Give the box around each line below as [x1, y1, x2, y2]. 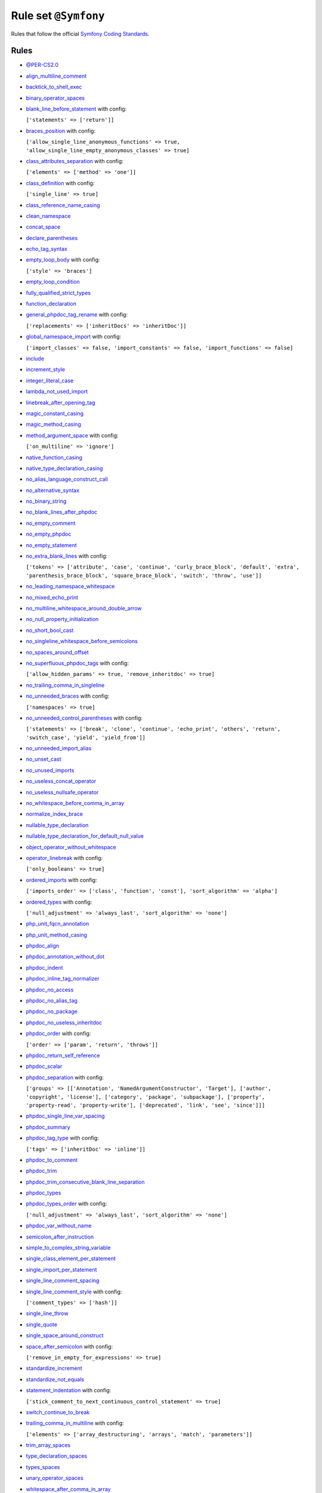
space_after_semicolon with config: [26, 1343, 113, 1350]
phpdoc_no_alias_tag [26, 997, 78, 1004]
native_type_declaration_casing [26, 465, 103, 472]
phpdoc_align [26, 942, 60, 950]
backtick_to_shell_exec [26, 84, 82, 91]
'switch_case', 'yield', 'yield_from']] [26, 734, 146, 741]
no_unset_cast [26, 755, 62, 763]
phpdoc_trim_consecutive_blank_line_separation [26, 1178, 145, 1185]
